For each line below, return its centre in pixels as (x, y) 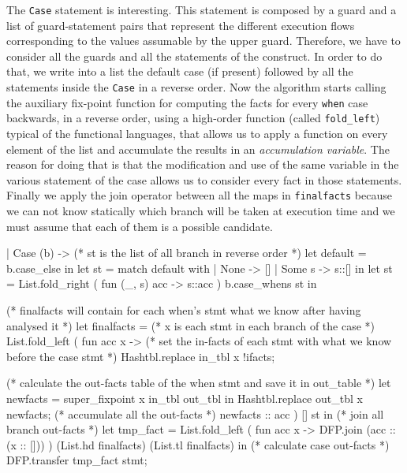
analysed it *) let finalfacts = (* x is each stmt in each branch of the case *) (191, 325)
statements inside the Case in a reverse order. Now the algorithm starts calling (196, 87)
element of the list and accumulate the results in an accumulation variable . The (198, 149)
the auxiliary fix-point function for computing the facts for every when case (187, 102)
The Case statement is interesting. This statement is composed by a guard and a (202, 9)
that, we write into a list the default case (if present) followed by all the (180, 71)
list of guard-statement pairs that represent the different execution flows (181, 25)
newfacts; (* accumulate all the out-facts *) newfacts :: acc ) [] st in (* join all (195, 413)
